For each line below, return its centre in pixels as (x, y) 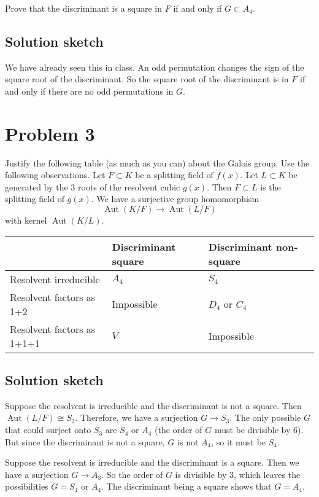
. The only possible (265, 417)
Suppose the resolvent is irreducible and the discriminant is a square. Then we (152, 462)
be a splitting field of (174, 175)
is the (271, 186)
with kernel (26, 220)
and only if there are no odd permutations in (89, 91)
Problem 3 (50, 133)
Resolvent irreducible (55, 279)
